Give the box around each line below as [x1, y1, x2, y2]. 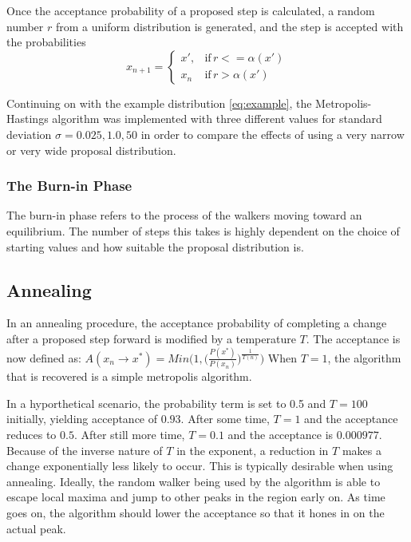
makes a [342, 441, 381, 458]
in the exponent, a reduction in [176, 441, 329, 458]
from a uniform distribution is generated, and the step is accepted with [55, 18, 404, 34]
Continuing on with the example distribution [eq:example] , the [6, 94, 312, 111]
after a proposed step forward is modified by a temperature [6, 330, 296, 346]
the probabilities [6, 34, 86, 50]
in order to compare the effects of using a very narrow [140, 125, 405, 142]
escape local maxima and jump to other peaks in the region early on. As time [6, 489, 385, 505]
